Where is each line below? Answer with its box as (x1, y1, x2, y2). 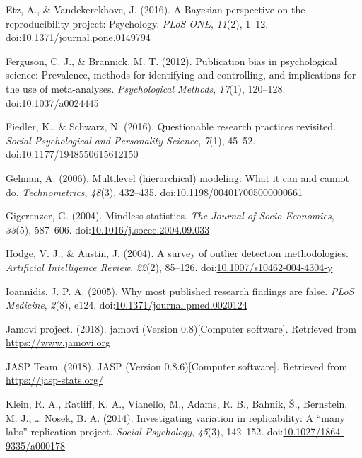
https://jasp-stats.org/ (6, 372, 104, 387)
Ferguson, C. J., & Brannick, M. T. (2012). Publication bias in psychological (6, 53, 337, 68)
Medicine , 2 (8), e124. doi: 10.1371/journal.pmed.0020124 (6, 297, 247, 312)
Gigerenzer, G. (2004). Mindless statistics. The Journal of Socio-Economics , (6, 208, 334, 223)
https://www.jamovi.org (6, 335, 110, 350)
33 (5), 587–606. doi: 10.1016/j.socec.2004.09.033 (6, 222, 210, 236)
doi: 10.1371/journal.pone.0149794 (6, 30, 151, 45)
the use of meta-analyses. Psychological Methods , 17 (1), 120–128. (6, 81, 286, 96)
